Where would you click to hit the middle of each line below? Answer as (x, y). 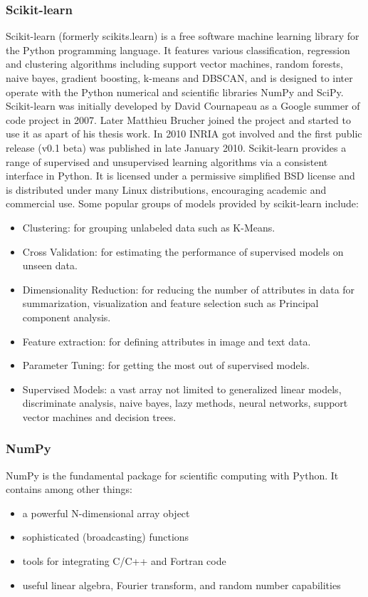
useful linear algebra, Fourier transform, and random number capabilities (182, 585)
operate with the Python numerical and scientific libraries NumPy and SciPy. (175, 92)
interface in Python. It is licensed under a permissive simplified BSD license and (180, 176)
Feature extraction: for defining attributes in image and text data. (167, 341)
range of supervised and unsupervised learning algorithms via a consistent (167, 161)
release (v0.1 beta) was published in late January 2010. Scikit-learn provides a (176, 147)
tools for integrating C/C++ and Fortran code (124, 561)
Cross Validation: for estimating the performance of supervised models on (183, 251)
